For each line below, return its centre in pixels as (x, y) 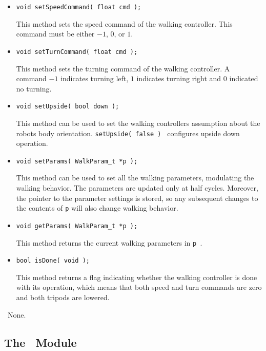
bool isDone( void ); (53, 261)
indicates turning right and (179, 78)
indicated (244, 78)
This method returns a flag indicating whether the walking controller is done (137, 277)
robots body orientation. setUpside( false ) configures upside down (128, 133)
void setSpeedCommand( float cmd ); (79, 7)
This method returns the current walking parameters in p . (109, 242)
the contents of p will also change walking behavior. (97, 208)
